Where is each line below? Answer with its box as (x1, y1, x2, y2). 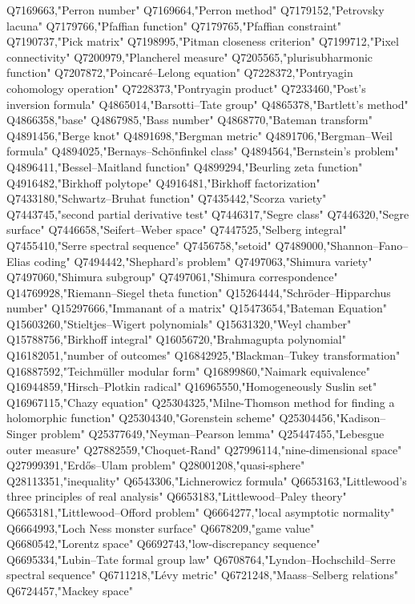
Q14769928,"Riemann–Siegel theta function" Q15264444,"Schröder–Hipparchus (6, 284, 391, 300)
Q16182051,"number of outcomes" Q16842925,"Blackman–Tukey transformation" (6, 347, 401, 364)
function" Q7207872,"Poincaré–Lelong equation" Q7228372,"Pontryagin (6, 64, 353, 81)
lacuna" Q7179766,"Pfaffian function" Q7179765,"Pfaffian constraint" (6, 17, 341, 34)
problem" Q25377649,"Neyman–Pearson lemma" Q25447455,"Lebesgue (40, 425, 385, 442)
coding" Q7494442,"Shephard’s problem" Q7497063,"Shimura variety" (34, 252, 373, 269)
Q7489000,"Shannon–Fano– (275, 236, 409, 253)
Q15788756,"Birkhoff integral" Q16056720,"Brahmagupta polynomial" (6, 331, 347, 348)
